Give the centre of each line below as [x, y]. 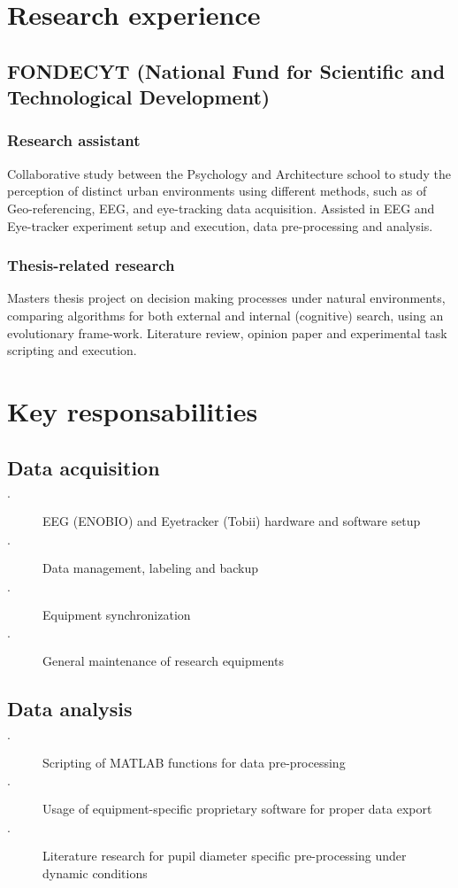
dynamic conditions [95, 873]
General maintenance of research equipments [163, 661]
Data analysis [70, 709]
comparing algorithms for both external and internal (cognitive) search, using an [225, 315]
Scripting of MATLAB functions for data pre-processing [194, 762]
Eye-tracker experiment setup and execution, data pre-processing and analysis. [220, 225]
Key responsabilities [133, 410]
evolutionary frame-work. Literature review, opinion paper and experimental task [227, 332]
